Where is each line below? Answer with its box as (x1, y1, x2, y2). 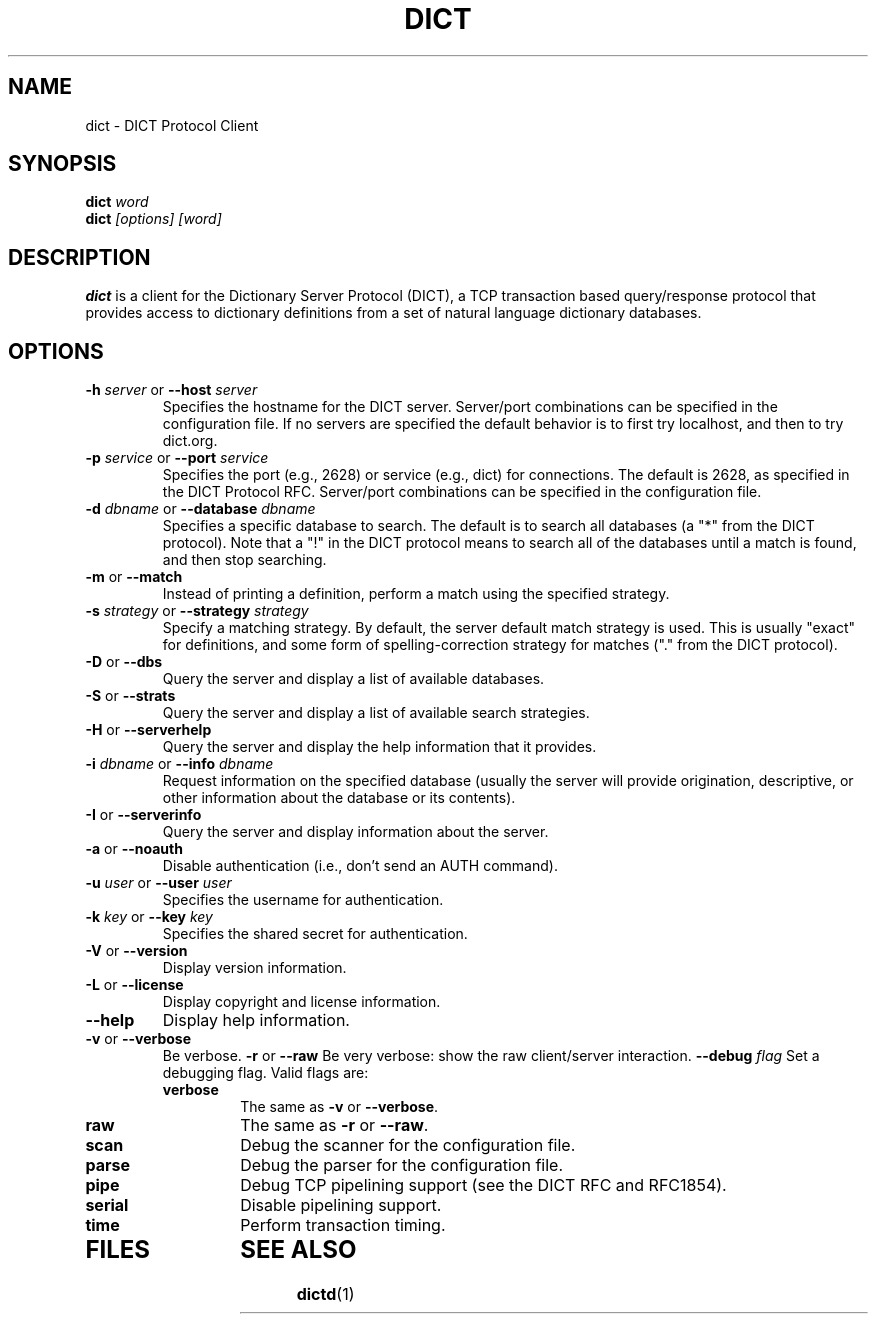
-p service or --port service (85, 449, 269, 467)
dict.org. (162, 432, 218, 450)
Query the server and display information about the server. (162, 823, 549, 841)
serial (85, 1195, 129, 1216)
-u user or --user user (85, 874, 232, 892)
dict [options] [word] (85, 210, 222, 228)
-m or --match (85, 568, 183, 586)
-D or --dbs (85, 653, 163, 671)
